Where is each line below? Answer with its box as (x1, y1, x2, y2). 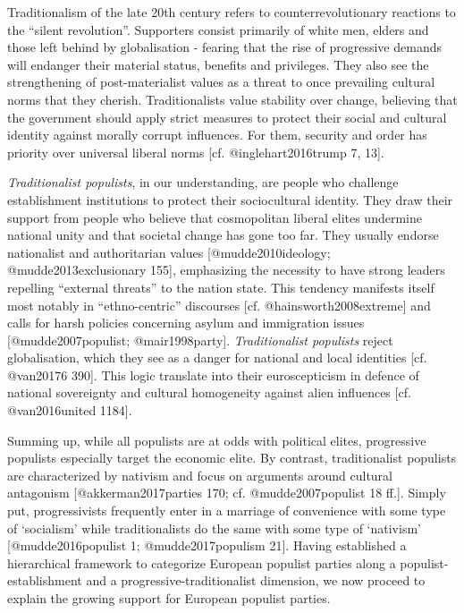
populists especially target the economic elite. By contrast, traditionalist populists (7, 448, 457, 467)
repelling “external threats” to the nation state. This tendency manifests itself (7, 277, 434, 296)
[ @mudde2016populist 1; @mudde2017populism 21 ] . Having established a (7, 536, 407, 555)
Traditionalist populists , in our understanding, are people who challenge (7, 173, 399, 192)
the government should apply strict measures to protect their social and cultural (7, 107, 447, 126)
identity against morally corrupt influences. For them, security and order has (7, 125, 427, 144)
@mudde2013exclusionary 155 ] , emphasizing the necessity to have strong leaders (7, 260, 445, 279)
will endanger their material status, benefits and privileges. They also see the (7, 55, 429, 73)
